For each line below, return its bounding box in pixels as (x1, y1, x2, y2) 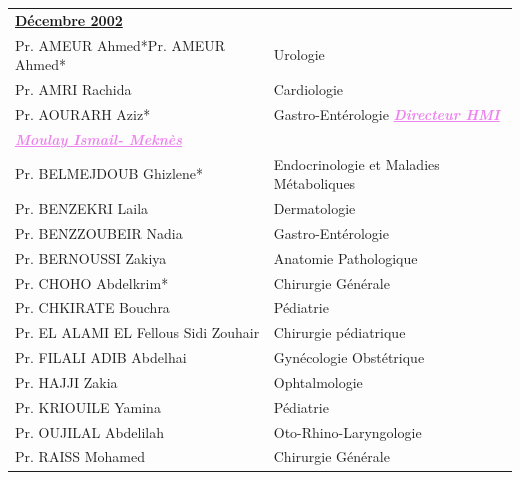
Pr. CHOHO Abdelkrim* (15, 272, 169, 293)
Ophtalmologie (273, 371, 363, 392)
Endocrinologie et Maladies (273, 153, 440, 174)
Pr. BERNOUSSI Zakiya (15, 247, 167, 268)
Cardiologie (273, 79, 344, 100)
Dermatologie (273, 198, 356, 218)
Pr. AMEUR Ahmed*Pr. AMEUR (15, 34, 226, 55)
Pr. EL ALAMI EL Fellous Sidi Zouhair (15, 322, 260, 343)
